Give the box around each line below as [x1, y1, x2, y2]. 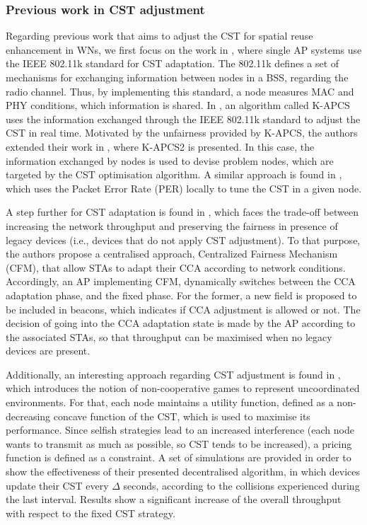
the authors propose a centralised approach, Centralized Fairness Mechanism [6, 246, 338, 261]
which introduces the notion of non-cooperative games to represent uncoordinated [6, 381, 360, 396]
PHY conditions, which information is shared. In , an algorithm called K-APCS [6, 98, 350, 112]
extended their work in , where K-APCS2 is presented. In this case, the [6, 139, 315, 154]
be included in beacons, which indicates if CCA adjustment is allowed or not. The [6, 301, 361, 316]
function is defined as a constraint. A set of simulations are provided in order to [6, 450, 351, 465]
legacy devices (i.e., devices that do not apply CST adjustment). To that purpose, [6, 232, 361, 247]
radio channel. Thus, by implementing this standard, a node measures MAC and [6, 83, 354, 98]
